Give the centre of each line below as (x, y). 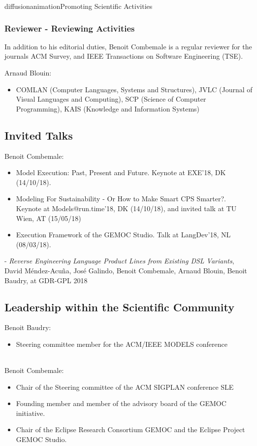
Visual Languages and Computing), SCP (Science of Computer (111, 99)
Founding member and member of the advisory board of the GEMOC (121, 403)
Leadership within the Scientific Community (119, 307)
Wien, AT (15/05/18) (48, 218)
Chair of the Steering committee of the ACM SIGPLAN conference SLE (125, 387)
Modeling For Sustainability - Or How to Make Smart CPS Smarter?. (121, 199)
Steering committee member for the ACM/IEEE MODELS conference (122, 344)
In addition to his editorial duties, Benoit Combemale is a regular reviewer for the (128, 46)
